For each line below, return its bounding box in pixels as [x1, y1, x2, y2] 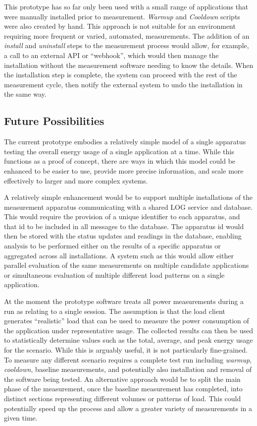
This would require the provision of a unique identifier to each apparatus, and [4, 211, 240, 222]
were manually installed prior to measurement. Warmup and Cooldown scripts [4, 11, 240, 21]
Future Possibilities [4, 113, 104, 128]
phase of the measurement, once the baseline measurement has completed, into [4, 383, 243, 394]
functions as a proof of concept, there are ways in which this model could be [4, 156, 236, 166]
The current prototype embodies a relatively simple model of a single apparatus [4, 136, 246, 147]
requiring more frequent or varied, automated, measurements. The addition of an [4, 30, 250, 41]
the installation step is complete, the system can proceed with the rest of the [4, 69, 237, 80]
